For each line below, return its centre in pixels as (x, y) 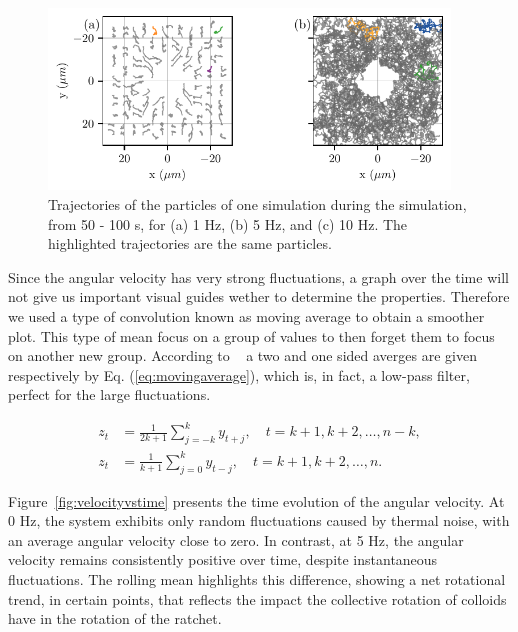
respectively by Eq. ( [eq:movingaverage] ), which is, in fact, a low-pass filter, (239, 374)
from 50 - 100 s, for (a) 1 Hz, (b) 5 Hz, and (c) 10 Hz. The (228, 223)
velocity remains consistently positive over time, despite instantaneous (223, 559)
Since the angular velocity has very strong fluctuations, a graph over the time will (258, 276)
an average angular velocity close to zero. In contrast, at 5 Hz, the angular (236, 539)
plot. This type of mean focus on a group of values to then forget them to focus (251, 335)
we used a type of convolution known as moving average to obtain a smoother (246, 315)
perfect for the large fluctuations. (109, 394)
